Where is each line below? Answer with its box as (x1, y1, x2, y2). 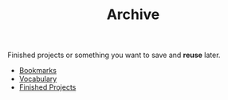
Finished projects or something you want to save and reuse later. (7, 50, 221, 60)
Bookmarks (18, 66, 57, 75)
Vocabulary (18, 74, 57, 84)
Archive (106, 6, 160, 24)
